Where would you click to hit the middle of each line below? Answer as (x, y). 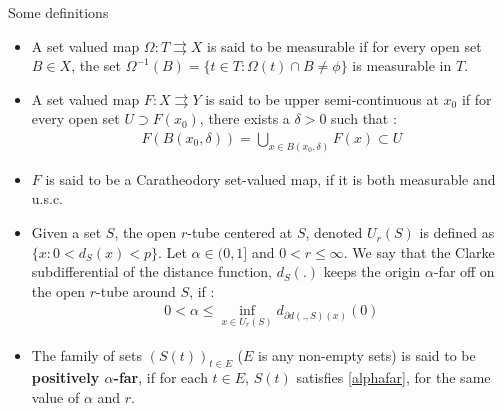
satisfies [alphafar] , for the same (393, 377)
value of (55, 397)
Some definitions (58, 12)
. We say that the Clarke (419, 251)
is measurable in (402, 65)
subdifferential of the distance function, (151, 271)
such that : (364, 118)
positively (65, 377)
